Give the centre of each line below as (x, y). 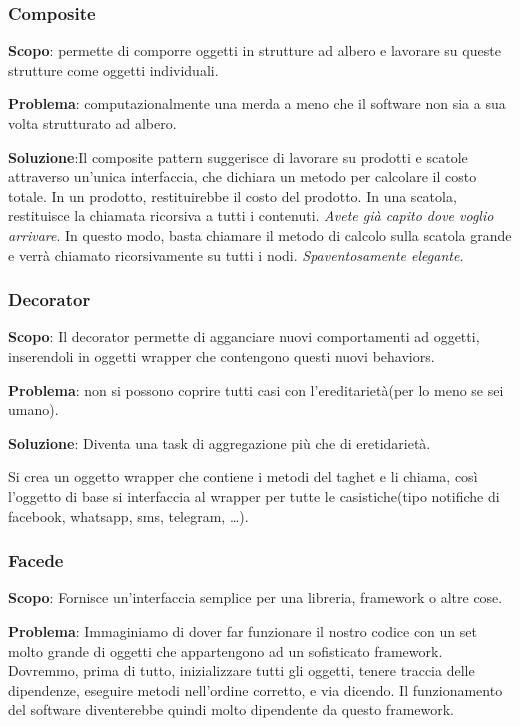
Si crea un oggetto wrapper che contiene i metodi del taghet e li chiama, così (243, 476)
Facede (36, 560)
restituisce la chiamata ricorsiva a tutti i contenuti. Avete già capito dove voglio (251, 215)
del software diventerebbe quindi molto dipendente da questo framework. (231, 709)
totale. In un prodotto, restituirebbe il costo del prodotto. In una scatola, (232, 195)
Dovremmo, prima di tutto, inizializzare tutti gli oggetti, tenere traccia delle (241, 670)
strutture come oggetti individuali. (113, 69)
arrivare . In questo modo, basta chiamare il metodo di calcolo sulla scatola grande (260, 234)
